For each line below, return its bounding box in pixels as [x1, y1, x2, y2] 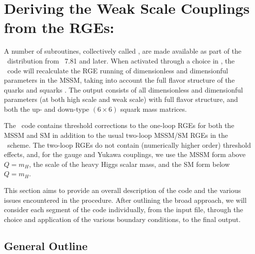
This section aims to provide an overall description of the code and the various [4, 185, 241, 195]
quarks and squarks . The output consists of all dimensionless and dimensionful [4, 84, 243, 95]
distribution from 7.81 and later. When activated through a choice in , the [7, 55, 235, 65]
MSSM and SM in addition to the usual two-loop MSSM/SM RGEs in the [4, 130, 228, 140]
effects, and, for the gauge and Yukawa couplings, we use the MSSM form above [4, 149, 246, 159]
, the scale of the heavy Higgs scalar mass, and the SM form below [29, 159, 230, 169]
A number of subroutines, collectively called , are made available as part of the [4, 46, 242, 56]
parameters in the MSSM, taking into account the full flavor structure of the [4, 75, 235, 85]
